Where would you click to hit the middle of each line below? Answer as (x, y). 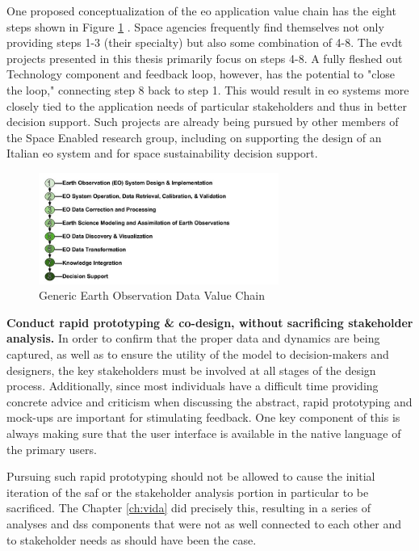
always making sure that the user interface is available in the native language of (204, 433)
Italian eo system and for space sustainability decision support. (162, 153)
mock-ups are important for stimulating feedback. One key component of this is (203, 417)
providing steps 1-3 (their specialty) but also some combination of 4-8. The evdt (205, 42)
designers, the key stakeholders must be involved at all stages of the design (191, 370)
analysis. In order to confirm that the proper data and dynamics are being (193, 338)
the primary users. (52, 449)
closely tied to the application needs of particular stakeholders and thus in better (207, 105)
